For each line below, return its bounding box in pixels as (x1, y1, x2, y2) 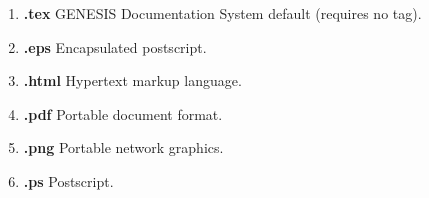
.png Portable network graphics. (23, 137, 224, 158)
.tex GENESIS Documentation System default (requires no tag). (23, 3, 422, 23)
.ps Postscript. (23, 170, 114, 191)
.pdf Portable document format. (23, 103, 223, 124)
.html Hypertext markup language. (23, 70, 242, 91)
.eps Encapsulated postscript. (23, 36, 207, 57)
